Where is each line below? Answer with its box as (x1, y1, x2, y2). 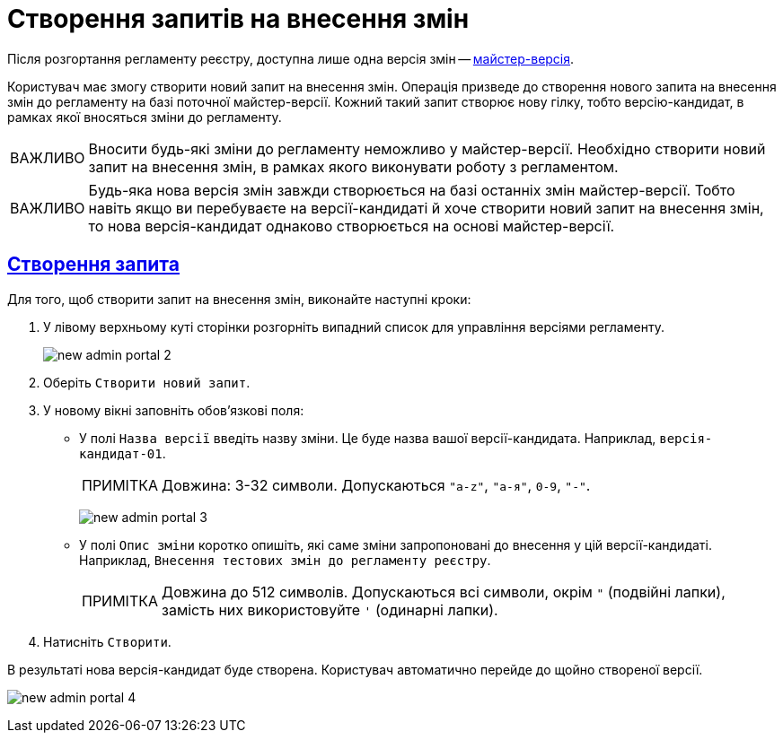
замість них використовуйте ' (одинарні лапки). (162, 600, 498, 619)
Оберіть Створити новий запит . (43, 374, 251, 390)
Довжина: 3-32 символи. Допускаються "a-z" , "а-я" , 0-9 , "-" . (162, 475, 591, 494)
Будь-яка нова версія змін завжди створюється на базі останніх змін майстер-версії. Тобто (88, 180, 735, 199)
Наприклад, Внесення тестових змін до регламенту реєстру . (79, 552, 491, 568)
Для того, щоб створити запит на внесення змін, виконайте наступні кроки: (7, 291, 471, 307)
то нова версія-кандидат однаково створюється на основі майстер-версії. (88, 216, 615, 235)
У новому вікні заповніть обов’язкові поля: (43, 402, 304, 418)
